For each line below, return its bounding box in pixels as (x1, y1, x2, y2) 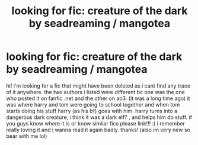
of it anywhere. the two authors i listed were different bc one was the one (6, 88, 185, 95)
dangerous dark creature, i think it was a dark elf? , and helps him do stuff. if (6, 114, 193, 121)
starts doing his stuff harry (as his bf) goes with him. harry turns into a (6, 107, 178, 114)
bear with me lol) (6, 132, 47, 140)
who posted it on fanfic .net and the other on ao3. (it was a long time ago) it (6, 95, 191, 102)
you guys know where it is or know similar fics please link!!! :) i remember (6, 120, 185, 127)
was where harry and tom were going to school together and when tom (6, 101, 180, 108)
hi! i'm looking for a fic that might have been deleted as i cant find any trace (6, 82, 191, 89)
